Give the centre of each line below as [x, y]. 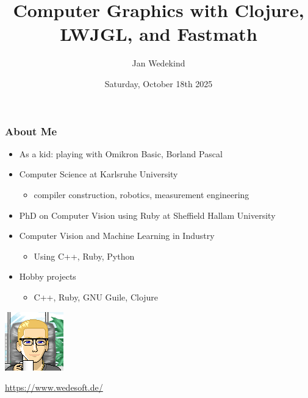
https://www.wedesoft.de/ [54, 387]
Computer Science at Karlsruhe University [98, 174]
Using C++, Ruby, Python [84, 256]
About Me [31, 131]
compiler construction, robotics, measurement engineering [141, 194]
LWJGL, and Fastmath [159, 34]
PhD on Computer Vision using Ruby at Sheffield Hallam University [147, 215]
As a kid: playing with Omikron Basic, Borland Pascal [121, 153]
